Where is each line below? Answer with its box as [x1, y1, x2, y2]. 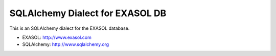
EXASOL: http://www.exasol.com [22, 34, 91, 40]
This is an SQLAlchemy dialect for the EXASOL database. [9, 25, 130, 31]
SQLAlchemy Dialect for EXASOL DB [9, 8, 167, 19]
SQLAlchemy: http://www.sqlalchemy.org [22, 41, 109, 47]
